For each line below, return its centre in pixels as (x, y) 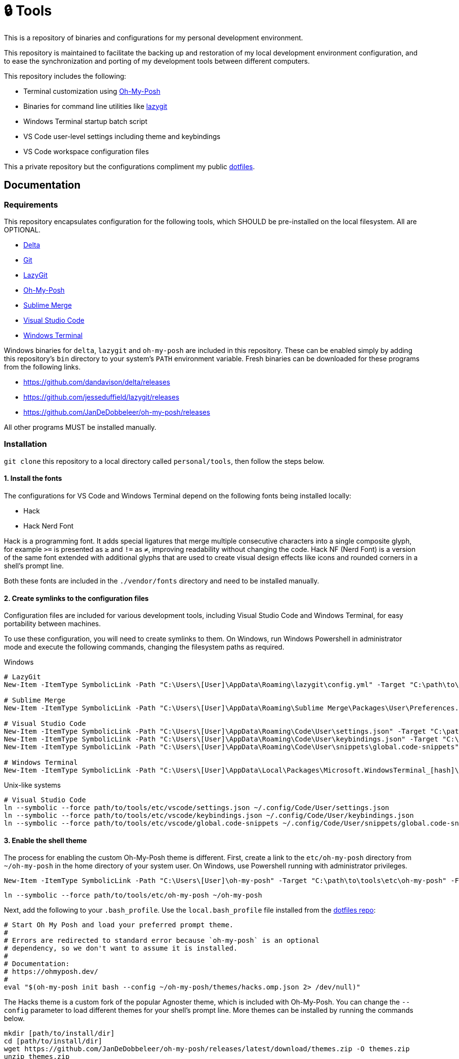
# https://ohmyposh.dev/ (51, 972)
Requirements (31, 204)
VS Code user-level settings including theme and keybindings (122, 136)
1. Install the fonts (33, 478)
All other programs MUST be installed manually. (80, 427)
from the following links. (42, 367)
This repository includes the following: (65, 76)
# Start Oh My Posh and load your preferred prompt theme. (119, 925)
